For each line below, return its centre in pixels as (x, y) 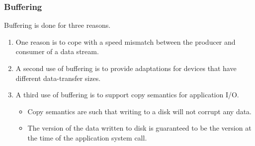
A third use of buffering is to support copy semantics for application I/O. (127, 95)
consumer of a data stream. (57, 51)
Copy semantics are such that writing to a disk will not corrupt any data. (139, 111)
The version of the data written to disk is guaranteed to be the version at (139, 128)
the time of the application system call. (87, 137)
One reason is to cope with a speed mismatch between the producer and (126, 41)
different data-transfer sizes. (58, 78)
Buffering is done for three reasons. (57, 25)
